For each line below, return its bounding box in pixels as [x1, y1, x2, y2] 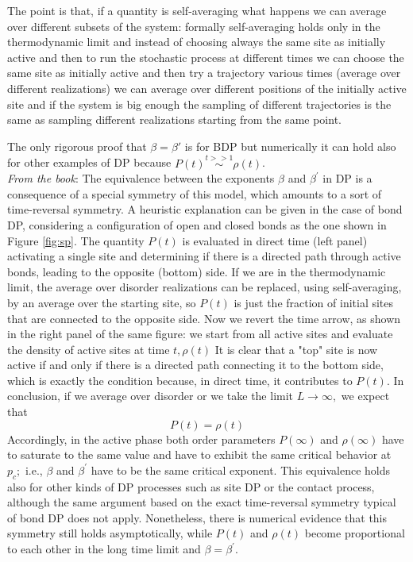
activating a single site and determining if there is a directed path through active [7, 248, 401, 264]
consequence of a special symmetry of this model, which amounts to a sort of [7, 185, 382, 202]
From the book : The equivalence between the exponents [7, 170, 275, 187]
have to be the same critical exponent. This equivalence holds [91, 461, 390, 478]
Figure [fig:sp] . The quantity [7, 232, 145, 248]
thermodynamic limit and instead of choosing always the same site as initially [7, 33, 386, 50]
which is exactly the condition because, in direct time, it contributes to [7, 371, 353, 388]
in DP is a [322, 170, 372, 187]
